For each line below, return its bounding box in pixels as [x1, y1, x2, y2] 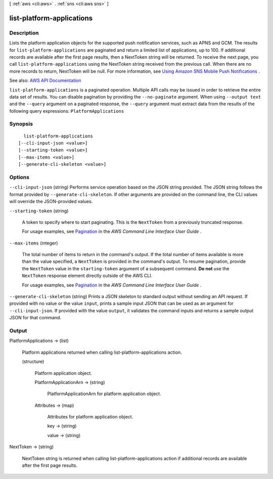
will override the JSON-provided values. [9, 199, 93, 205]
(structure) [22, 359, 44, 365]
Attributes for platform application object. [47, 414, 133, 420]
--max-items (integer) [9, 240, 58, 246]
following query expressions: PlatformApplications [9, 108, 124, 114]
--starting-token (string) [9, 208, 69, 214]
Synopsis [9, 120, 33, 127]
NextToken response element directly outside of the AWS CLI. [22, 273, 153, 279]
